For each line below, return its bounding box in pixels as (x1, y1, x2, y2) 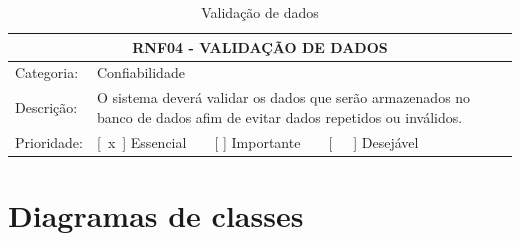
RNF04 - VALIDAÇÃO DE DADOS (132, 36, 388, 57)
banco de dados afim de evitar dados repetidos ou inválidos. (96, 106, 463, 127)
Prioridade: (15, 131, 83, 152)
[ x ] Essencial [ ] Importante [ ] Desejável (96, 131, 419, 152)
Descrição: (15, 97, 78, 118)
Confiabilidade (96, 62, 185, 83)
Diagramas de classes (8, 195, 304, 235)
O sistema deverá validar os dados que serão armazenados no (96, 87, 471, 108)
